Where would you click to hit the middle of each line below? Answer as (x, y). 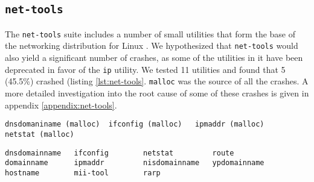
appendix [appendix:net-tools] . (61, 105)
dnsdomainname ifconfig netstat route (120, 153)
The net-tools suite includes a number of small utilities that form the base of (150, 33)
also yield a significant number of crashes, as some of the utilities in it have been (154, 58)
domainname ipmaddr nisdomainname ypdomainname (135, 163)
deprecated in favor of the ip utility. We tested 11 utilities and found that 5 (145, 69)
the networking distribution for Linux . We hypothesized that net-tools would (152, 45)
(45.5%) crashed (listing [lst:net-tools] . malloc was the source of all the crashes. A (157, 81)
